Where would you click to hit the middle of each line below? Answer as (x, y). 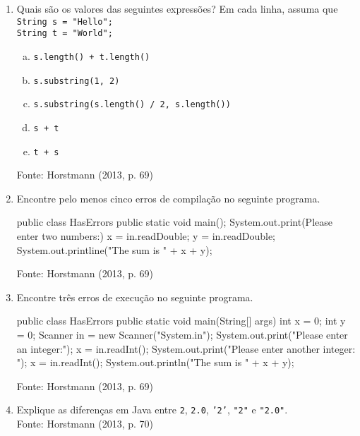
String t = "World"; (65, 34)
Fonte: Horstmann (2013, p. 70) (85, 423)
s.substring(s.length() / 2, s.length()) (132, 105)
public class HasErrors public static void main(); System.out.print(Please (174, 222)
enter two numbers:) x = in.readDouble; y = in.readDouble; (146, 235)
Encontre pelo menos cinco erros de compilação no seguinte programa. (168, 198)
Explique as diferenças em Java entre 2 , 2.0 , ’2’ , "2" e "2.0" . (152, 410)
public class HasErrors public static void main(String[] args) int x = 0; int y (181, 321)
